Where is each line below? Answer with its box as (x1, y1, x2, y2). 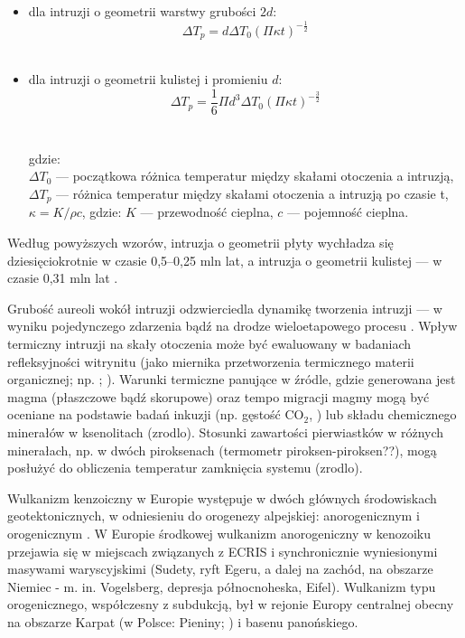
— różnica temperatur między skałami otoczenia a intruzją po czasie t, (56, 184, 449, 203)
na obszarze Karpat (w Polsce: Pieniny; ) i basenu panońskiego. (7, 612, 358, 631)
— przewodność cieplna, (140, 202, 274, 221)
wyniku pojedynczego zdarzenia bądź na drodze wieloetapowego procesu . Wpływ (7, 316, 458, 335)
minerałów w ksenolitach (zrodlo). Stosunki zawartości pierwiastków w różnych (7, 423, 444, 442)
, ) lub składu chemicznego (309, 405, 457, 424)
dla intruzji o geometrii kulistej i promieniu (28, 70, 268, 88)
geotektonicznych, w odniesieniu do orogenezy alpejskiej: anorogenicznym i (7, 506, 420, 525)
